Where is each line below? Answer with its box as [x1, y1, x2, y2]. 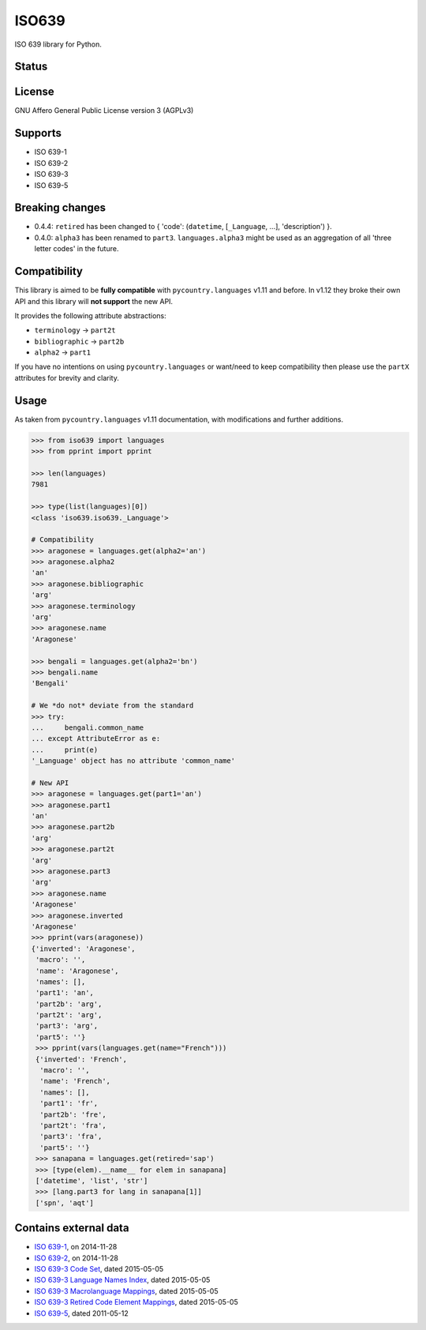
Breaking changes [14, 201, 106, 215]
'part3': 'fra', [39, 1132, 103, 1141]
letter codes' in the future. [34, 244, 119, 254]
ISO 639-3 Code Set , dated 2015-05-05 [34, 1264, 164, 1273]
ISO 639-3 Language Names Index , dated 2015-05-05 [34, 1276, 211, 1285]
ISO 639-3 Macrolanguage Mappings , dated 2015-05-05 [34, 1286, 219, 1295]
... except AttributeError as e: [31, 735, 161, 743]
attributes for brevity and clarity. [14, 373, 120, 382]
